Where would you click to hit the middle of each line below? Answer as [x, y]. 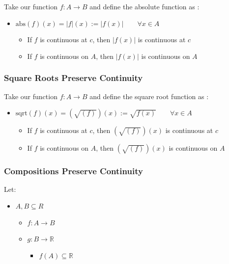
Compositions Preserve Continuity [73, 171]
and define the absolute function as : [144, 6]
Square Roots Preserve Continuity [73, 78]
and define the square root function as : [149, 96]
